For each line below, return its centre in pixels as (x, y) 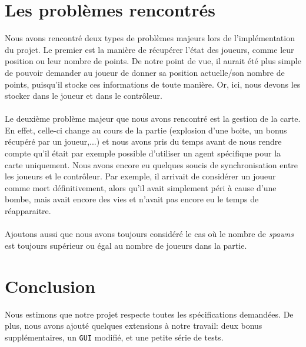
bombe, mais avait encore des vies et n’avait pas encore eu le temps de (132, 199)
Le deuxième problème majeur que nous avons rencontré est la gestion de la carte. (153, 119)
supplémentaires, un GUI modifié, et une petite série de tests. (114, 337)
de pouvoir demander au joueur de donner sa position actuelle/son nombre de (145, 72)
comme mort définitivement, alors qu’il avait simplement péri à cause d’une (141, 187)
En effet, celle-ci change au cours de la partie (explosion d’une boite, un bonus (146, 130)
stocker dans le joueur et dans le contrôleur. (84, 96)
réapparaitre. (28, 211)
